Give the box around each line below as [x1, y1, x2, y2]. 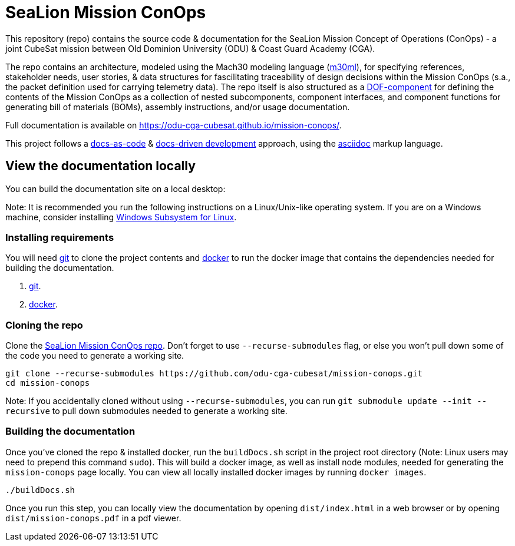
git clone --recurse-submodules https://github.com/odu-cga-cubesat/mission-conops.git [5, 369, 423, 379]
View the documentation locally [5, 158, 196, 174]
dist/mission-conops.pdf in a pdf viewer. [5, 512, 181, 523]
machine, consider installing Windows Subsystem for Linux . [5, 211, 237, 222]
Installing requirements [5, 231, 114, 243]
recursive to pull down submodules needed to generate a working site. [5, 406, 288, 416]
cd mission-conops [5, 378, 90, 388]
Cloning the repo [5, 319, 83, 331]
